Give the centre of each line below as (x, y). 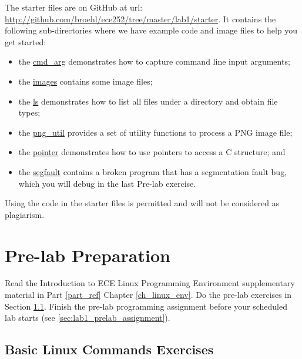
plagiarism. (25, 214)
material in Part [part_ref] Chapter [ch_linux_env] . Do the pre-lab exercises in (148, 295)
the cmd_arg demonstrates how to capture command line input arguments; (154, 61)
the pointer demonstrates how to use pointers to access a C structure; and (152, 152)
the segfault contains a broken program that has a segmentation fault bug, (153, 171)
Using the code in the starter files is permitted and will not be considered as (142, 203)
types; (29, 113)
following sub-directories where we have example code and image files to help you (151, 30)
